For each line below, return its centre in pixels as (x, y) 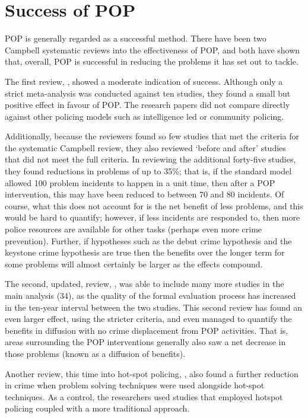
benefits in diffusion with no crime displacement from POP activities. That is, (147, 330)
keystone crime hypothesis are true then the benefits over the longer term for (145, 252)
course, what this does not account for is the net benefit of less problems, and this (154, 205)
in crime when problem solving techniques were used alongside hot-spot (135, 385)
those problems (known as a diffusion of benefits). (95, 353)
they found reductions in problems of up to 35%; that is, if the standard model (148, 171)
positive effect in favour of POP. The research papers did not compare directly (147, 105)
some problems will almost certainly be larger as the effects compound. (134, 264)
